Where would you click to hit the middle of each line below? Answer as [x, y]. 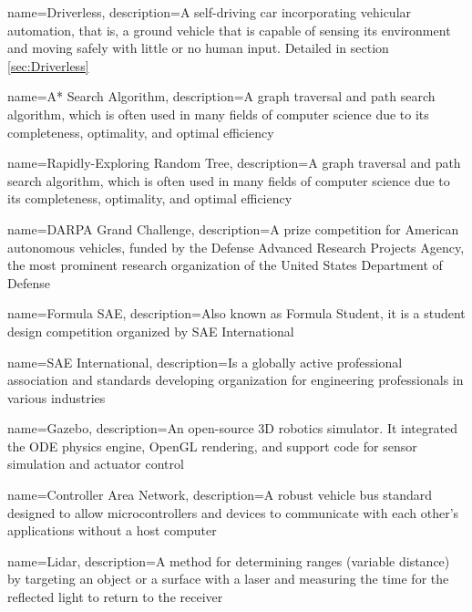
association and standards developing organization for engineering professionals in [236, 380]
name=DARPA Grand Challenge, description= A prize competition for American [233, 228]
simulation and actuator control [96, 464]
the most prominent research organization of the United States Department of [225, 265]
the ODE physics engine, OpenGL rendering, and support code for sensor [212, 446]
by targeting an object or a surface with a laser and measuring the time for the [228, 579]
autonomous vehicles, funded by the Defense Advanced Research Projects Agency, [236, 247]
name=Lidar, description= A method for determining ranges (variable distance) [229, 560]
